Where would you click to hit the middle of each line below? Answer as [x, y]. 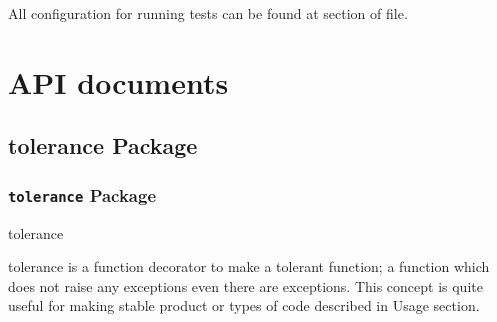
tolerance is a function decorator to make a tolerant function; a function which [249, 266]
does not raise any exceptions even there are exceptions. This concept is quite [245, 285]
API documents [118, 81]
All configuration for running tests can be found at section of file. [208, 13]
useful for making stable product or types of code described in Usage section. [244, 305]
